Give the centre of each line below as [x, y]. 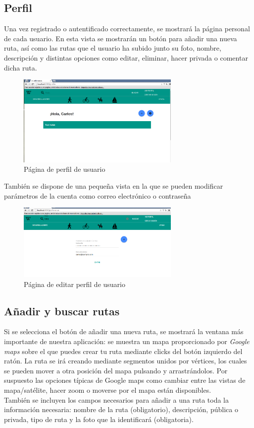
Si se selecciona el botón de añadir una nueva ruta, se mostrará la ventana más [124, 331]
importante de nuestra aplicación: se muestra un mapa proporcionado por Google [127, 341]
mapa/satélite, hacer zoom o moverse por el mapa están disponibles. [108, 390]
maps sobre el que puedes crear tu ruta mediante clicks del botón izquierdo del [123, 351]
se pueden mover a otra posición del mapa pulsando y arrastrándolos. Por [116, 370]
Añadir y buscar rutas [62, 311]
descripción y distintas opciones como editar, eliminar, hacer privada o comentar [126, 57]
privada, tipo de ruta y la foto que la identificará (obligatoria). [99, 419]
